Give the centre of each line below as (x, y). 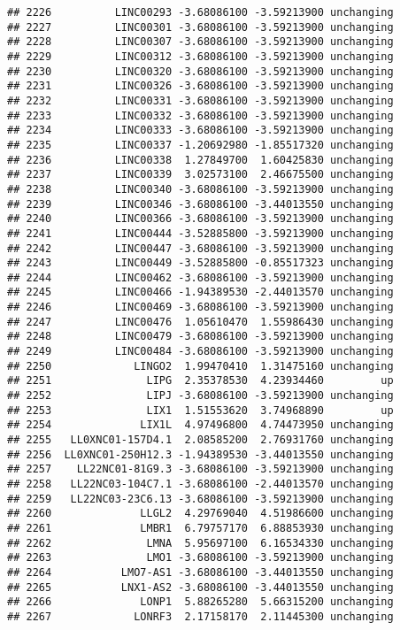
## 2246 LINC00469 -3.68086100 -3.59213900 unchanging (200, 307)
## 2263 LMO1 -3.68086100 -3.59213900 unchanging (200, 558)
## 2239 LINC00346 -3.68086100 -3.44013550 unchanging (200, 204)
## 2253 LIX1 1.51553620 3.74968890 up (200, 410)
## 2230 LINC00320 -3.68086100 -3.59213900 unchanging (200, 71)
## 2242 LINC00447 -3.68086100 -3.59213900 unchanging (200, 248)
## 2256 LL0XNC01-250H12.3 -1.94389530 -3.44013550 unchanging (200, 454)
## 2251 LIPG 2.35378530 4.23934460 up (200, 381)
